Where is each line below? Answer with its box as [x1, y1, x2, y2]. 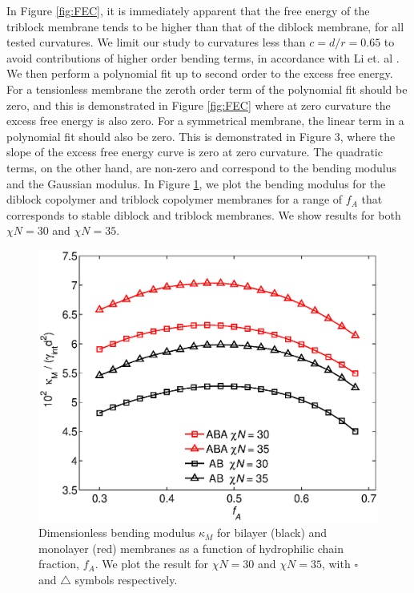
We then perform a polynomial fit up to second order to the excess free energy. [6, 65, 393, 82]
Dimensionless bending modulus [38, 524, 195, 541]
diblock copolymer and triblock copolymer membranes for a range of [6, 191, 343, 208]
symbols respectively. [74, 571, 178, 587]
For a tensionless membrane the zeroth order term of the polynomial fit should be [6, 80, 408, 97]
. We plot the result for [94, 555, 209, 572]
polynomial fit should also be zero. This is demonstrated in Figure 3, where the [6, 127, 396, 144]
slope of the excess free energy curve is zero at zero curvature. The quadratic [6, 143, 383, 160]
